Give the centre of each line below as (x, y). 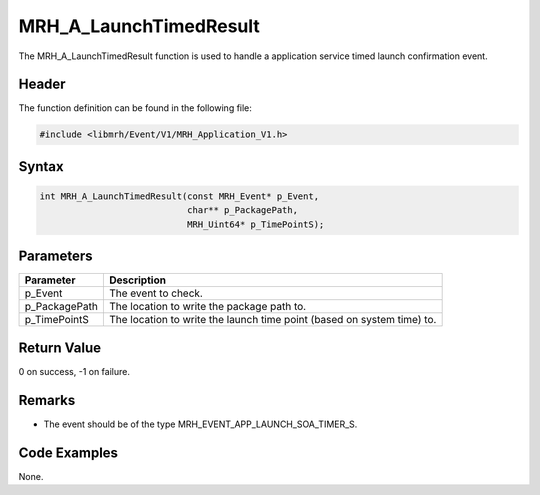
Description (137, 280)
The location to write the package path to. (207, 307)
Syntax (41, 166)
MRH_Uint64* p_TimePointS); (255, 224)
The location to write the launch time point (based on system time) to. (272, 320)
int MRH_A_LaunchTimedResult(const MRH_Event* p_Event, (179, 196)
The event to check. (156, 293)
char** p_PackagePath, (242, 210)
